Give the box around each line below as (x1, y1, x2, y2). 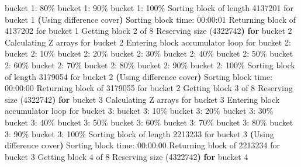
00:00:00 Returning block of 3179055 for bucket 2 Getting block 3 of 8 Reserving (5, 82, 293, 94)
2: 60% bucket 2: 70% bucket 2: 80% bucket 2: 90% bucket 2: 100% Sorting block (5, 58, 295, 71)
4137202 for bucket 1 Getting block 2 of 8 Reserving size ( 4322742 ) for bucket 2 (5, 25, 292, 37)
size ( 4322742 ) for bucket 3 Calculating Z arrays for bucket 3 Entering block (5, 93, 280, 105)
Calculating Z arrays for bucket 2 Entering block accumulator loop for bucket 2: (5, 36, 291, 48)
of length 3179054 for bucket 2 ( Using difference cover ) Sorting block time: (5, 70, 273, 82)
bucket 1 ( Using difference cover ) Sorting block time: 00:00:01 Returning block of (5, 13, 296, 25)
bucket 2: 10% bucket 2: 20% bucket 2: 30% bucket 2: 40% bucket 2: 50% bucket (5, 47, 293, 60)
